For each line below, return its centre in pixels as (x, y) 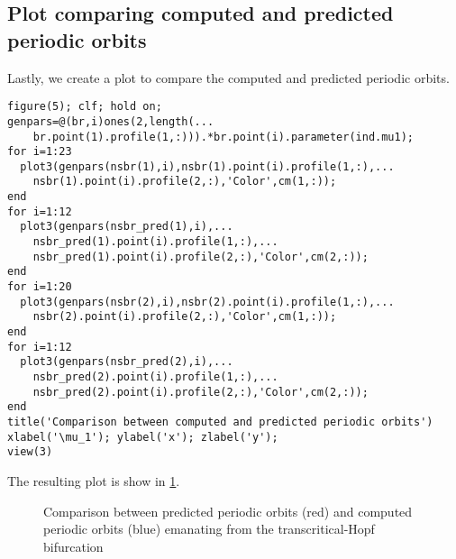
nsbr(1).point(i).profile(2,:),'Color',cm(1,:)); (185, 182)
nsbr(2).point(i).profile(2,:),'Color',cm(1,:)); (185, 317)
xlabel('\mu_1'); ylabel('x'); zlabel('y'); (143, 437)
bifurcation (73, 546)
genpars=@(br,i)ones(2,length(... (111, 121)
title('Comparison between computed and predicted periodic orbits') (220, 422)
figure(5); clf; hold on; (85, 107)
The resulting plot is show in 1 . (94, 480)
